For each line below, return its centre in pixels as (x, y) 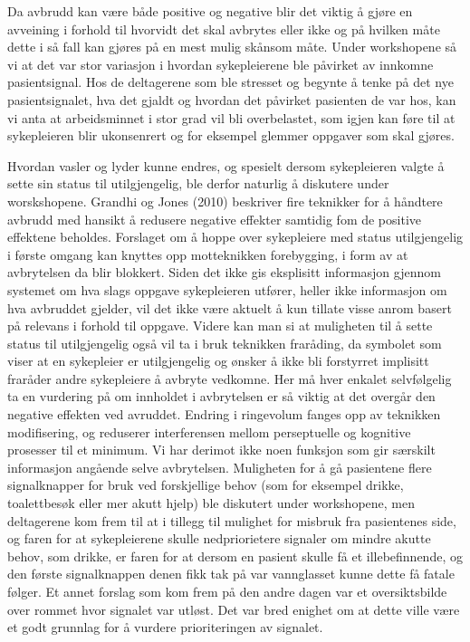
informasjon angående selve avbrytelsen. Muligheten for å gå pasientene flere (220, 467)
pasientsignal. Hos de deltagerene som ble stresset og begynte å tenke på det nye (230, 82)
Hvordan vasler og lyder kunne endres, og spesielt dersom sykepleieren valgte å (226, 165)
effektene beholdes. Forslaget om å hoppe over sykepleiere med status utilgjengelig (235, 237)
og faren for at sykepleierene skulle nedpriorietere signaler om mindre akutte (219, 538)
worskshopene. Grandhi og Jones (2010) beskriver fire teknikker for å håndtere (225, 201)
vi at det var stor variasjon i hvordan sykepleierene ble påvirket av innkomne (221, 64)
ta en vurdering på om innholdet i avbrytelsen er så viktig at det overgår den (221, 396)
